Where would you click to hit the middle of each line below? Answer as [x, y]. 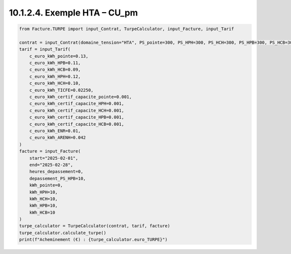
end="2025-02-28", [51, 165]
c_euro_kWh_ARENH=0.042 [57, 138]
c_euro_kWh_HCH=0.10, [55, 83]
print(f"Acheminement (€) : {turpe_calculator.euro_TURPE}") [93, 240]
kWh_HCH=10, [44, 199]
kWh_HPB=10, [44, 206]
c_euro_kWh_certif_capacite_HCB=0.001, [77, 124]
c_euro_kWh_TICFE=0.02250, [62, 90]
